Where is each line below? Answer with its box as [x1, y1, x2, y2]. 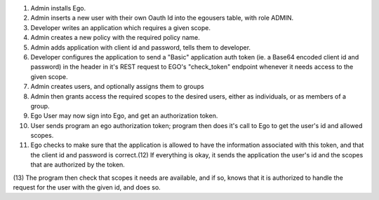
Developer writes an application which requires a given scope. [30, 23, 211, 31]
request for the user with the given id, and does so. [13, 183, 161, 192]
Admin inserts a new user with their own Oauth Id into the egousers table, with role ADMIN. [30, 14, 294, 22]
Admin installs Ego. [30, 4, 86, 12]
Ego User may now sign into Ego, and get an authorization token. [30, 112, 218, 120]
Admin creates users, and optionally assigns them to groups [30, 83, 204, 91]
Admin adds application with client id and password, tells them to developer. [30, 43, 251, 52]
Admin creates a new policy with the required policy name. [30, 34, 200, 42]
